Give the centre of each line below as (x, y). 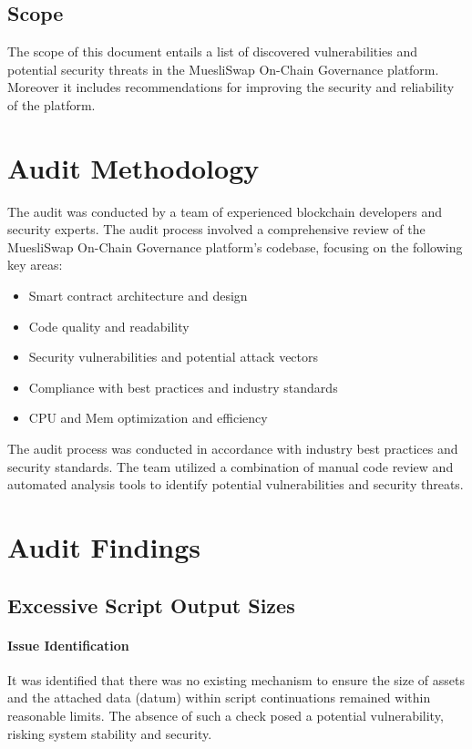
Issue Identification (68, 645)
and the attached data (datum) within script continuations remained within (219, 698)
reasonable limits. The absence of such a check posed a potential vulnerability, (226, 715)
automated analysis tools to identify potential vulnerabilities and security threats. (236, 484)
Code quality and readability (109, 326)
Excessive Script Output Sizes (151, 605)
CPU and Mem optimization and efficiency (148, 418)
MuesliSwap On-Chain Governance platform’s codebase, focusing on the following (235, 246)
